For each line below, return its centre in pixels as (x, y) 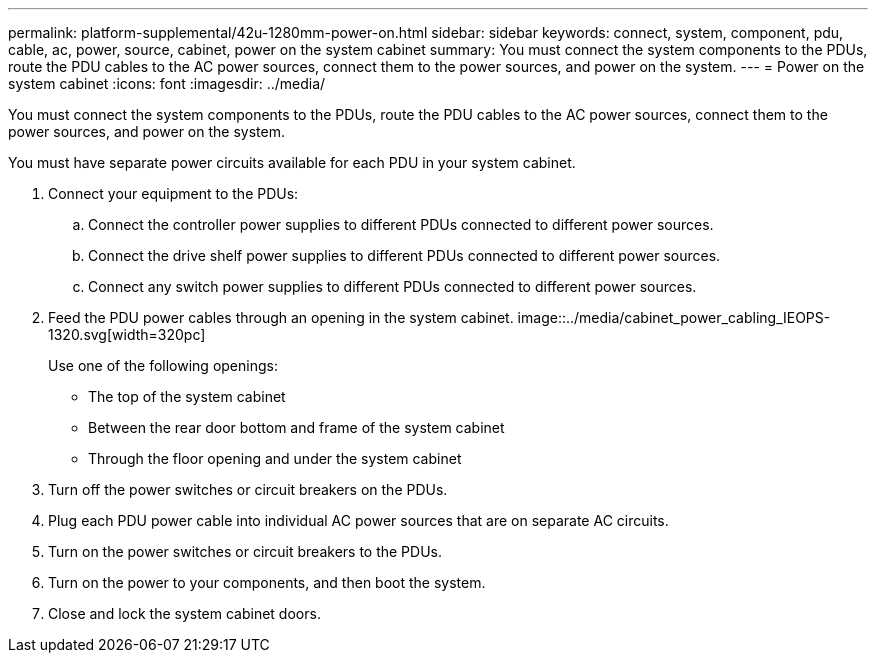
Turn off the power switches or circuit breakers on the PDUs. (248, 489)
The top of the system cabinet (187, 396)
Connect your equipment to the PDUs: (173, 193)
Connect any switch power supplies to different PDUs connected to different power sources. (392, 286)
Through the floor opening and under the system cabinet (275, 458)
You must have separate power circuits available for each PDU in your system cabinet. (292, 162)
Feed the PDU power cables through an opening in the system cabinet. (281, 317)
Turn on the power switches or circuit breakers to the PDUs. (245, 551)
